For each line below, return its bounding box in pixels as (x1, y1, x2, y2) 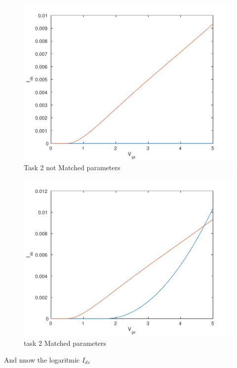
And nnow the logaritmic (4, 354, 80, 365)
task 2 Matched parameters (24, 338, 107, 348)
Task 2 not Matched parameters (24, 162, 120, 173)
